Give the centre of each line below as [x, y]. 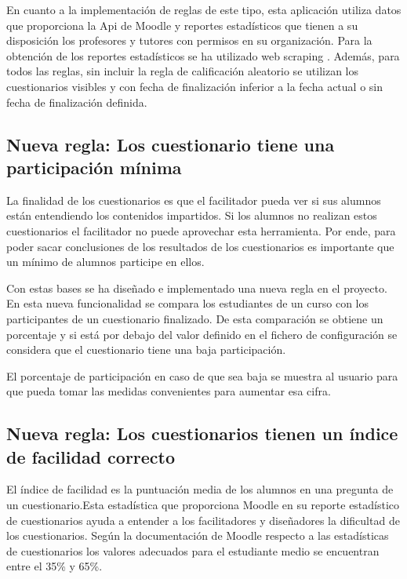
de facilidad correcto [91, 456]
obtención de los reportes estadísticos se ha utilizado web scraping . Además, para [203, 55]
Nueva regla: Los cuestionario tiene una [171, 144]
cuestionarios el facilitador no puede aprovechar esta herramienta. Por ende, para [201, 230]
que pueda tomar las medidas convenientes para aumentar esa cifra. [169, 391]
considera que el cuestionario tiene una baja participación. [146, 350]
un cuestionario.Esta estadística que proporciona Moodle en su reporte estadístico [203, 505]
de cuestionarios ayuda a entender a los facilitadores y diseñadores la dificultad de [203, 520]
